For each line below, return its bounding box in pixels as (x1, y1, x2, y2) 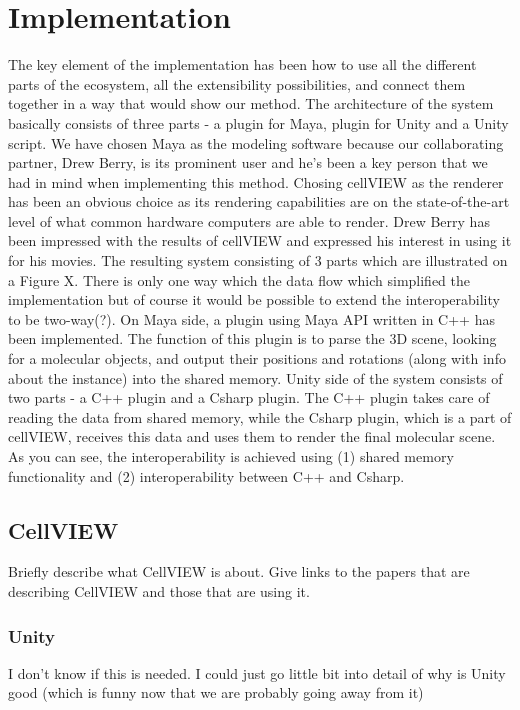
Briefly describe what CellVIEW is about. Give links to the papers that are (8, 561, 470, 582)
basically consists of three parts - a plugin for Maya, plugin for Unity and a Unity (8, 112, 509, 133)
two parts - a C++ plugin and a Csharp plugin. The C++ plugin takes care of (8, 387, 490, 408)
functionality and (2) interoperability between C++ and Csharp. (8, 465, 405, 486)
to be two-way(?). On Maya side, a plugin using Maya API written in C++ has (8, 308, 495, 329)
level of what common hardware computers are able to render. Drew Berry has (8, 210, 490, 231)
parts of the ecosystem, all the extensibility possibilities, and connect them (8, 73, 466, 94)
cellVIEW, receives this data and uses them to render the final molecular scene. (8, 426, 496, 447)
